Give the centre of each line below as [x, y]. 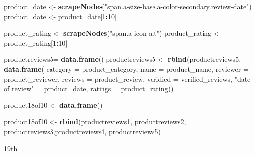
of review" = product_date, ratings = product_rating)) [89, 88]
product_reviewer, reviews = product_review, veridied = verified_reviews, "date [127, 78]
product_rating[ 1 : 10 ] [36, 42]
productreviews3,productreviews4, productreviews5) [83, 131]
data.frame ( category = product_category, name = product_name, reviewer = [126, 69]
